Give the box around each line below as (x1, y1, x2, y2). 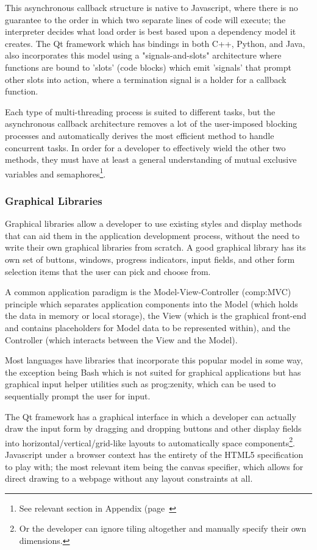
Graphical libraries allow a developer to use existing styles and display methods (5, 217, 302, 230)
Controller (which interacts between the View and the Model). (5, 333, 238, 346)
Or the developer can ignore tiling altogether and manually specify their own (19, 522, 307, 535)
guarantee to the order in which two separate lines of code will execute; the (5, 13, 286, 26)
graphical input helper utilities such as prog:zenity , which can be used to (5, 377, 276, 390)
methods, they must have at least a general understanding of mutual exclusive (5, 153, 297, 166)
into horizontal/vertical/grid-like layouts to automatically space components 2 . (5, 434, 295, 449)
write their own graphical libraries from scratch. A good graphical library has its (5, 241, 306, 254)
